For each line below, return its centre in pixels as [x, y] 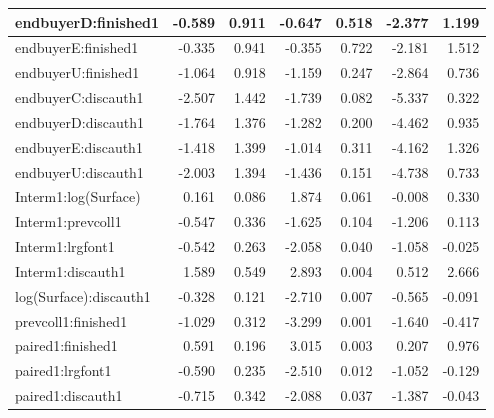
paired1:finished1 [66, 345]
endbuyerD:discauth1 [80, 121]
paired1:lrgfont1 [63, 370]
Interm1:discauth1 [70, 270]
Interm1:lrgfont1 [65, 246]
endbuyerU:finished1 [77, 72]
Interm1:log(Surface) [78, 196]
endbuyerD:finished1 [87, 21]
